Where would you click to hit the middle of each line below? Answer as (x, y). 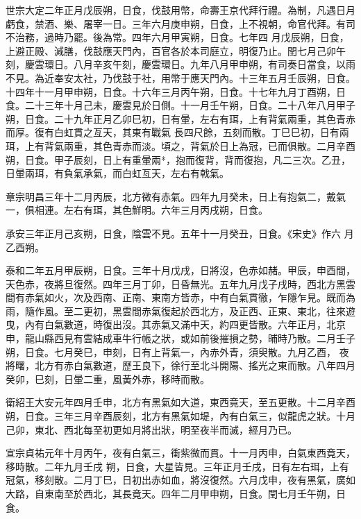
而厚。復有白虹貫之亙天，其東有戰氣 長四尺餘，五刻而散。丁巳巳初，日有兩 (177, 132)
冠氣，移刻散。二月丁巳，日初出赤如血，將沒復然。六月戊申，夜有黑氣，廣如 (180, 480)
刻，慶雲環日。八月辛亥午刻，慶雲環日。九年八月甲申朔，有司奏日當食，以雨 (180, 64)
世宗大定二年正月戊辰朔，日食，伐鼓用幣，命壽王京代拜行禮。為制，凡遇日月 (180, 10)
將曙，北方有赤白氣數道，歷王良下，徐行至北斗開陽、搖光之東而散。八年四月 (180, 365)
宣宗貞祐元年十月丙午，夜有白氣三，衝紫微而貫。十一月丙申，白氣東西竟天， (180, 453)
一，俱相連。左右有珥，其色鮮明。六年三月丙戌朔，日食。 (137, 210)
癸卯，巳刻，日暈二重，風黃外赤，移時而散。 (108, 378)
